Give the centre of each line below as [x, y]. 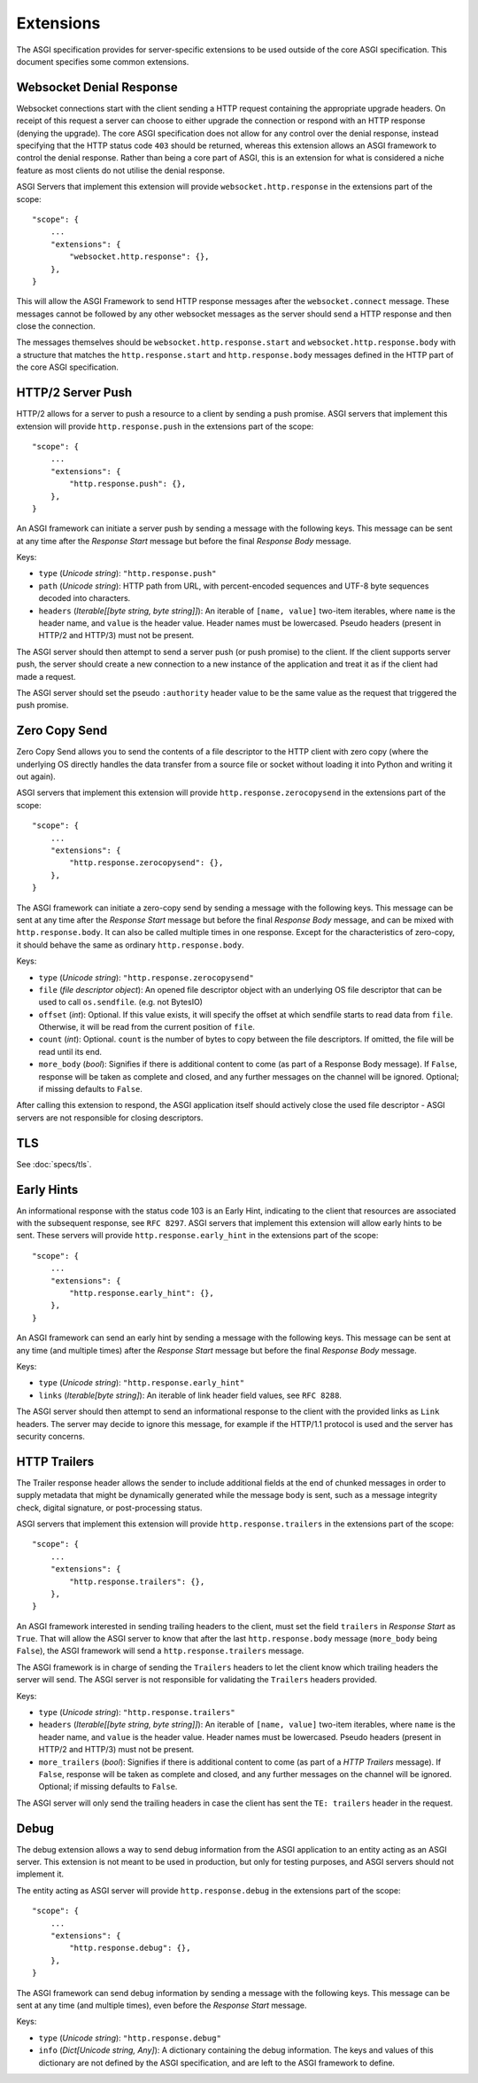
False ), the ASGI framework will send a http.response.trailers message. [160, 1651]
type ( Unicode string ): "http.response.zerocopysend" [146, 977]
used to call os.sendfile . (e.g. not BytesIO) [121, 1002]
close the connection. [56, 326]
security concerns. [51, 1436]
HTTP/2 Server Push [74, 393]
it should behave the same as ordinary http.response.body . [130, 945]
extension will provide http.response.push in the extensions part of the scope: [165, 426]
